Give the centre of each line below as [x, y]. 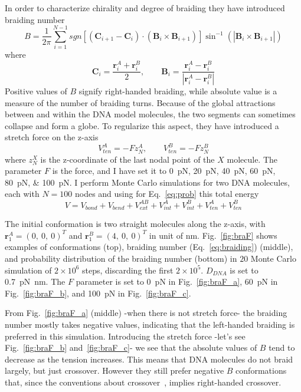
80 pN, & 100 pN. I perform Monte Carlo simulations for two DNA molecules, [147, 182]
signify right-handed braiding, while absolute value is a [178, 91]
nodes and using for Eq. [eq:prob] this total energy [167, 194]
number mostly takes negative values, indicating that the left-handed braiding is [150, 324]
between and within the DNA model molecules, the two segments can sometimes [150, 114]
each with [22, 194]
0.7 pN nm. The [35, 281]
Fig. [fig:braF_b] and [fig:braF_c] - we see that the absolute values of [131, 347]
